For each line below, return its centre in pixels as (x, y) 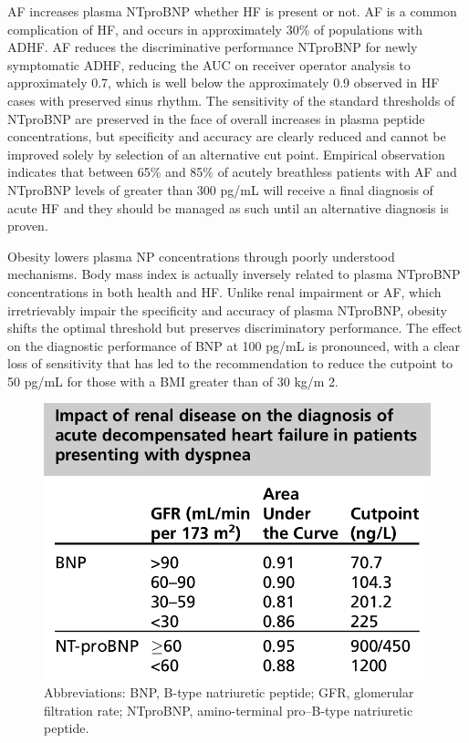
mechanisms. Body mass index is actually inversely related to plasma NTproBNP (234, 274)
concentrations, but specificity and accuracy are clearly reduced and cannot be (227, 136)
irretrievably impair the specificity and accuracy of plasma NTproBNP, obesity (227, 310)
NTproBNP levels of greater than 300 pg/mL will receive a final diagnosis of (220, 189)
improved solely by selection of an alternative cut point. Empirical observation (226, 154)
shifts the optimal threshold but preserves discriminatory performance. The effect (235, 328)
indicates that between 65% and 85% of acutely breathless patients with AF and (232, 172)
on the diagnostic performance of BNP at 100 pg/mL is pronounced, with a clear (234, 345)
